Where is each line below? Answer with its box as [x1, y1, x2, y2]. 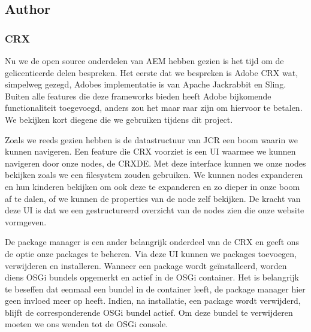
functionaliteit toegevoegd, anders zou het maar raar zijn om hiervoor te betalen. [5, 101, 303, 114]
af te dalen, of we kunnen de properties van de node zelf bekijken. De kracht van [5, 192, 301, 204]
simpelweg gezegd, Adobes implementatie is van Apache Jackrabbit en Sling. [5, 78, 286, 90]
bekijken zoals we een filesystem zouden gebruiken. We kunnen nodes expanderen [5, 168, 303, 181]
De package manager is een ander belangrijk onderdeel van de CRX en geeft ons [5, 236, 300, 248]
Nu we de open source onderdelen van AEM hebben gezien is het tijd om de [5, 55, 284, 67]
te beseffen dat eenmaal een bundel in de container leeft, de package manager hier [5, 282, 306, 295]
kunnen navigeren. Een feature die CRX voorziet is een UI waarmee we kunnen [5, 145, 296, 158]
